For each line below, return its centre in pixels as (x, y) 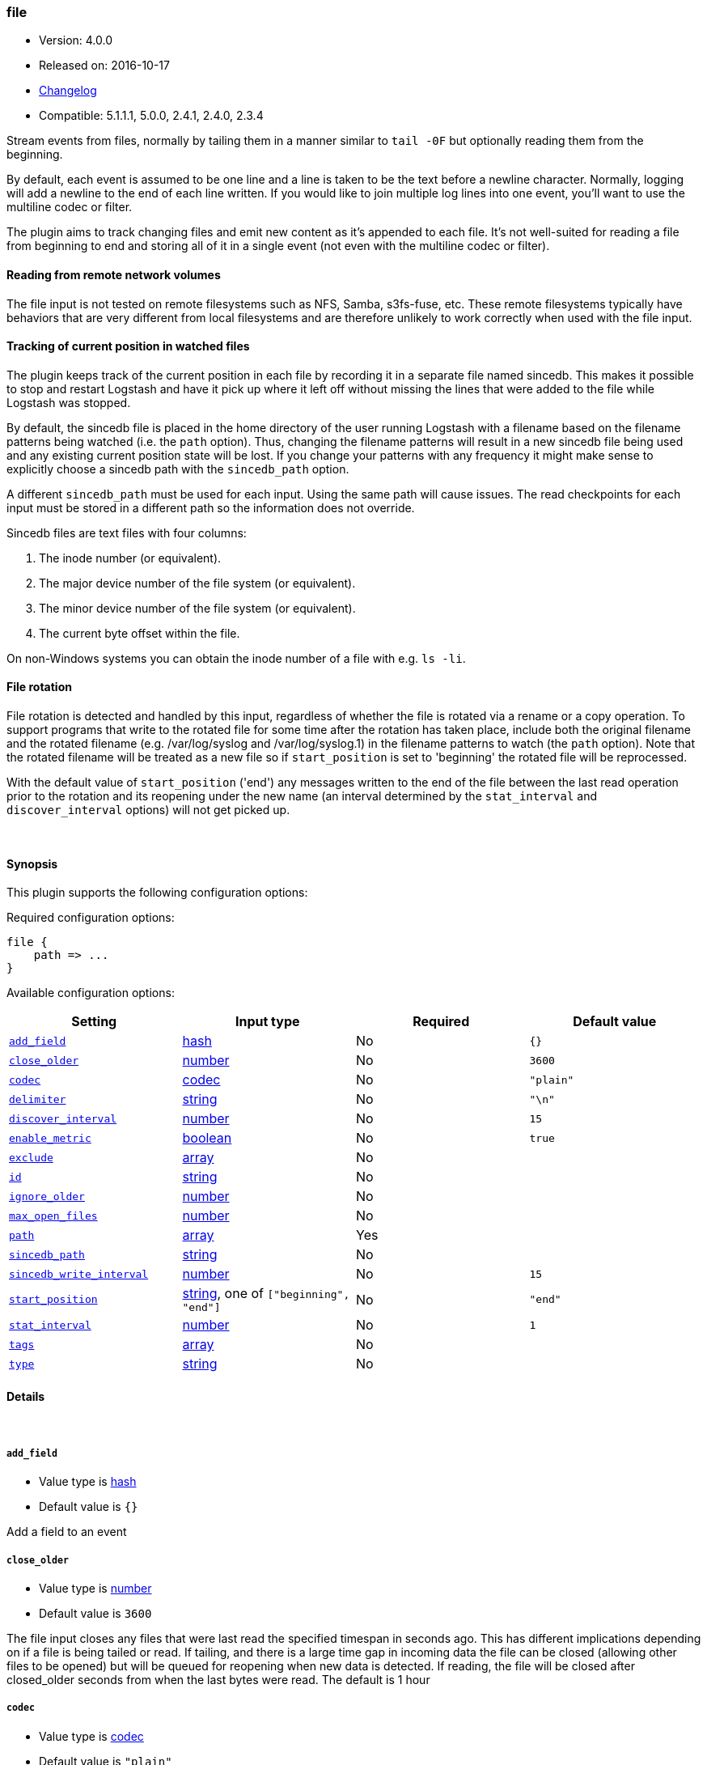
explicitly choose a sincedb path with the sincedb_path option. (178, 469)
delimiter (38, 1099)
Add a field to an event (67, 1532)
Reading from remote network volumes (114, 274)
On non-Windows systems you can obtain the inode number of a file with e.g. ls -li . (236, 658)
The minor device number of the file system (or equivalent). (197, 608)
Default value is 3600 (95, 1614)
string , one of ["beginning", (266, 1294)
